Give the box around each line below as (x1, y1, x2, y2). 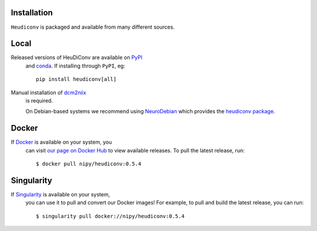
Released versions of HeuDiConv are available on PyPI (11, 54, 143, 61)
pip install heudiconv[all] (36, 76, 117, 83)
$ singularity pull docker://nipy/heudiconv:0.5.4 (36, 213, 185, 219)
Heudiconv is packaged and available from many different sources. (11, 23, 175, 30)
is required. (25, 97, 53, 104)
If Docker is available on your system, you (11, 138, 112, 146)
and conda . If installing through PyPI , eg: (25, 62, 126, 69)
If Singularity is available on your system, (11, 191, 110, 198)
